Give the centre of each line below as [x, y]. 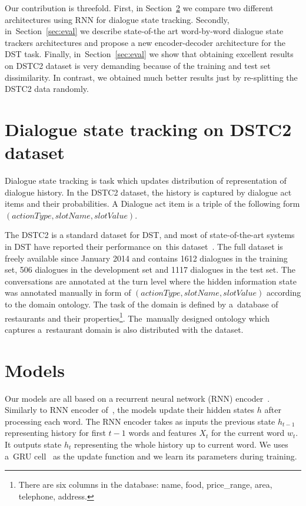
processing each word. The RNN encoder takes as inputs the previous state [140, 421]
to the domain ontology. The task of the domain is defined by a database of [142, 304]
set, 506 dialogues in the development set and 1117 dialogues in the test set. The [150, 269]
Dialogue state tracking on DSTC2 [148, 129]
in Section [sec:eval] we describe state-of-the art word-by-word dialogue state [144, 31]
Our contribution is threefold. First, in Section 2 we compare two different [139, 8]
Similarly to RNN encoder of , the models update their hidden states [130, 410]
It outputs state [33, 444]
